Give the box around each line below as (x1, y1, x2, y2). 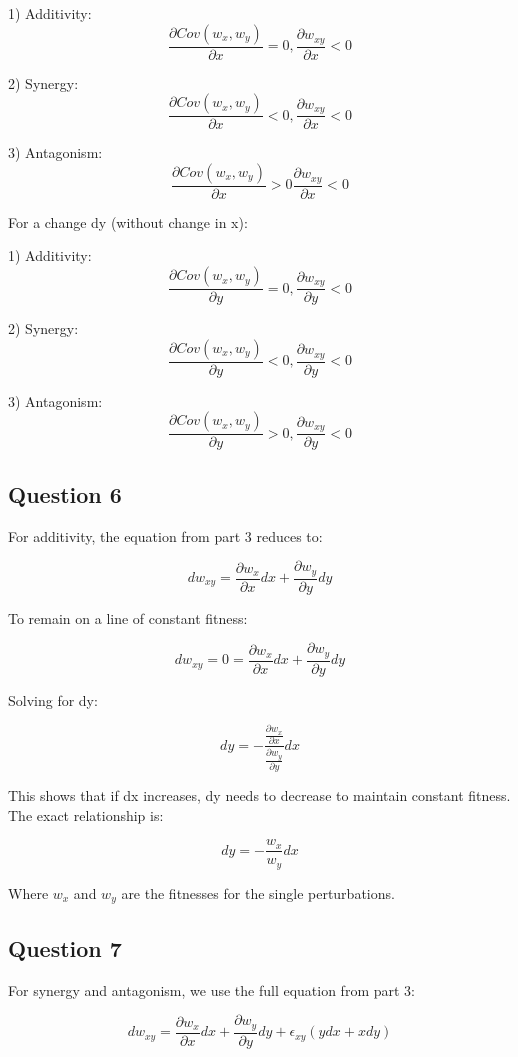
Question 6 (8, 478, 122, 509)
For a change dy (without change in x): (8, 211, 248, 232)
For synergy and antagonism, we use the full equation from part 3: (8, 979, 415, 1000)
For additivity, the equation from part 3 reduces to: (8, 525, 323, 546)
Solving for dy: (8, 689, 98, 710)
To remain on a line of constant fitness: (8, 607, 248, 628)
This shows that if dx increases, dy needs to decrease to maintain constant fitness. (8, 785, 511, 806)
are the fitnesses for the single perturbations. (121, 882, 395, 903)
